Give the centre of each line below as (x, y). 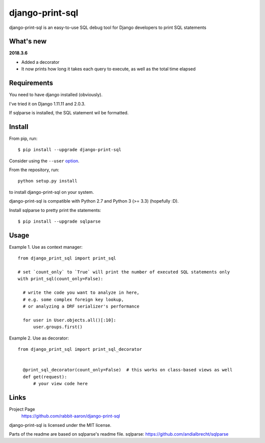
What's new (28, 41)
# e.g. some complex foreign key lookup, (73, 300)
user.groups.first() (58, 327)
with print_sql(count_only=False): (61, 279)
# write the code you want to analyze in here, (81, 293)
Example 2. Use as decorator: (39, 338)
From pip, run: (23, 138)
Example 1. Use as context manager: (46, 247)
